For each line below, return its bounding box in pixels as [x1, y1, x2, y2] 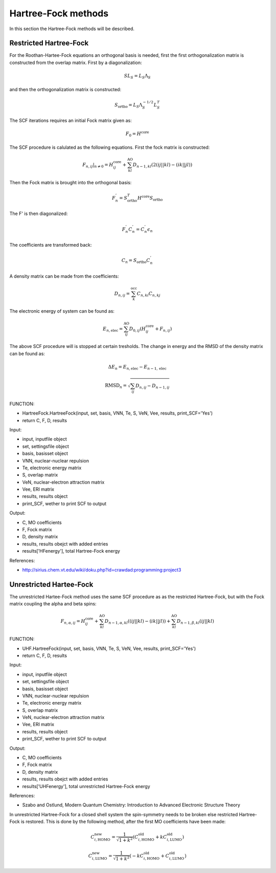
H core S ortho [137, 194, 163, 202]
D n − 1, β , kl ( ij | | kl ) [176, 618, 214, 625]
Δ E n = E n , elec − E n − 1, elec [108, 364, 167, 371]
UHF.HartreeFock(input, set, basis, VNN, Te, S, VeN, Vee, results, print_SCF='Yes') [22, 645, 196, 651]
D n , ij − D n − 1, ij [135, 383, 170, 390]
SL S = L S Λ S [124, 73, 151, 80]
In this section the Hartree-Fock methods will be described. [9, 26, 135, 32]
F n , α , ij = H [60, 618, 85, 625]
